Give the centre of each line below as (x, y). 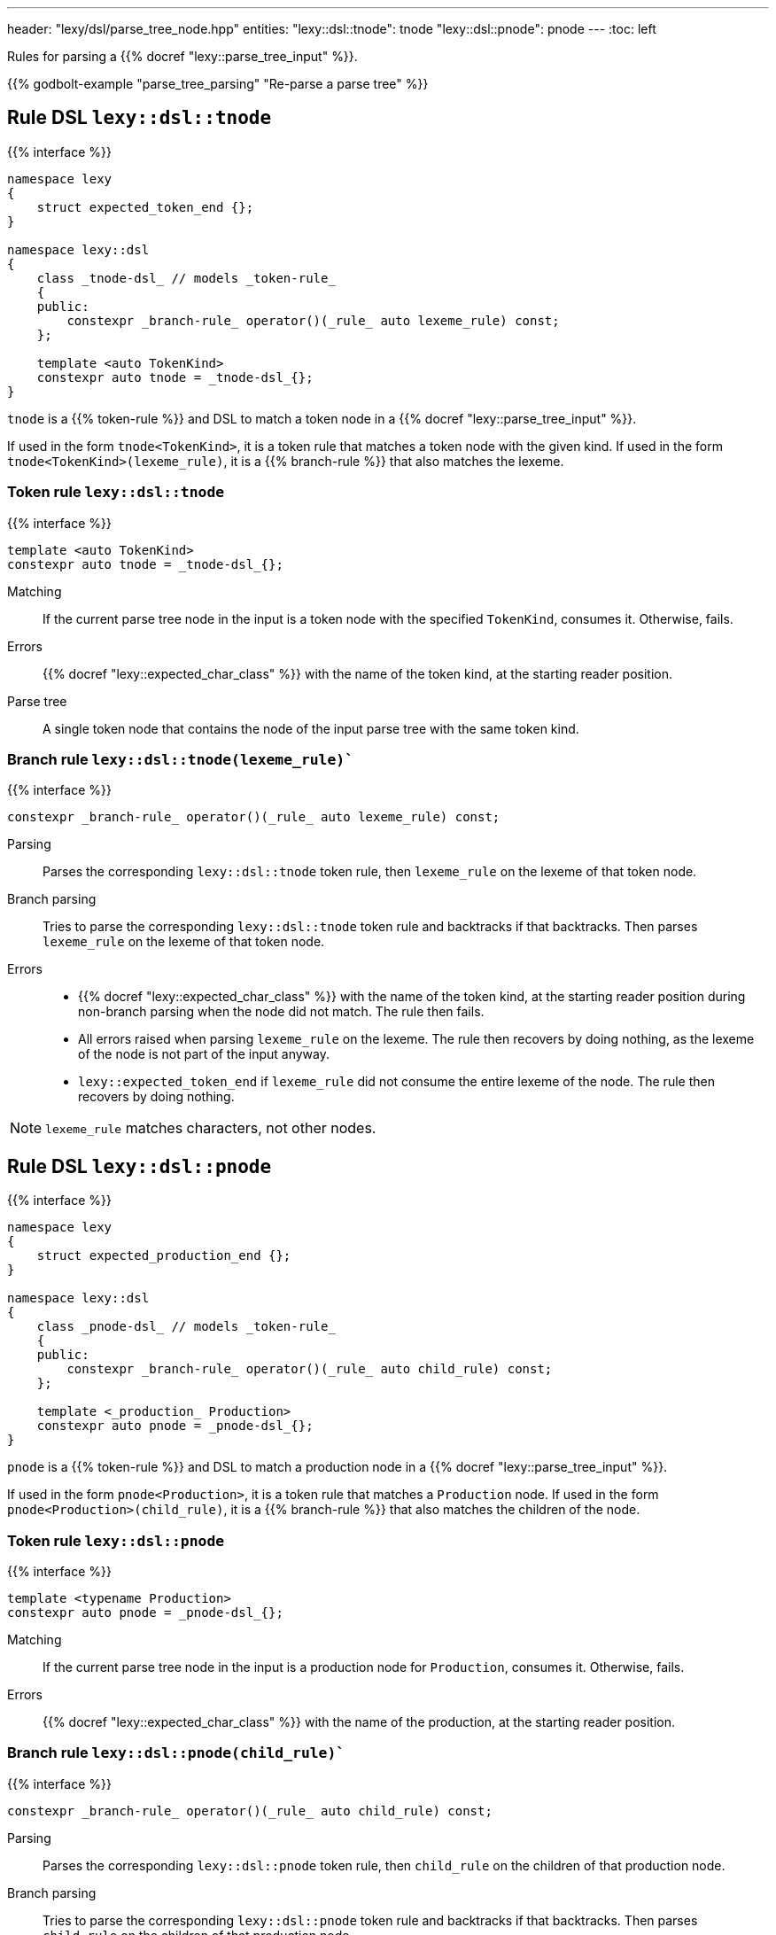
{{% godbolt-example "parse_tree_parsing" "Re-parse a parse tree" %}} (218, 84)
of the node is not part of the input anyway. (204, 1054)
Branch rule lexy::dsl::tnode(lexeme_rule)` (181, 759)
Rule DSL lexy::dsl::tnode (140, 118)
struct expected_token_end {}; (145, 207)
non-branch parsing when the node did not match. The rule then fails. (281, 1012)
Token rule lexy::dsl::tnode (116, 492)
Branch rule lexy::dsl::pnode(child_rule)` (176, 1753)
